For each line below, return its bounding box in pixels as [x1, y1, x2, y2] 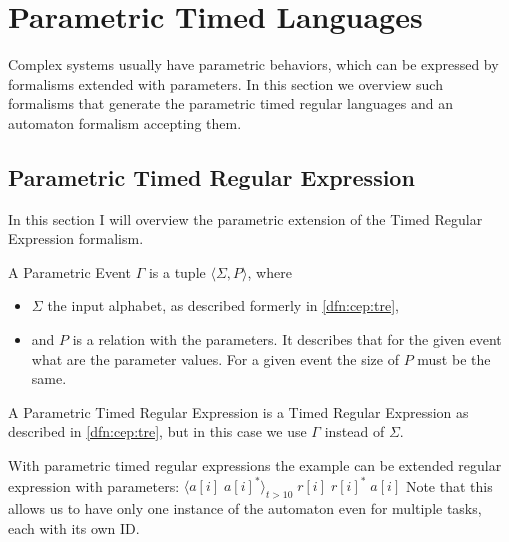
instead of [324, 421, 385, 442]
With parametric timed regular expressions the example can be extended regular [8, 455, 502, 476]
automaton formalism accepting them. [8, 112, 242, 133]
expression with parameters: [8, 475, 180, 496]
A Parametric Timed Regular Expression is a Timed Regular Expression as [8, 401, 469, 422]
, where [247, 261, 292, 282]
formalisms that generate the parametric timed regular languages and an [8, 93, 453, 114]
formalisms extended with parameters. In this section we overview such [8, 73, 443, 94]
